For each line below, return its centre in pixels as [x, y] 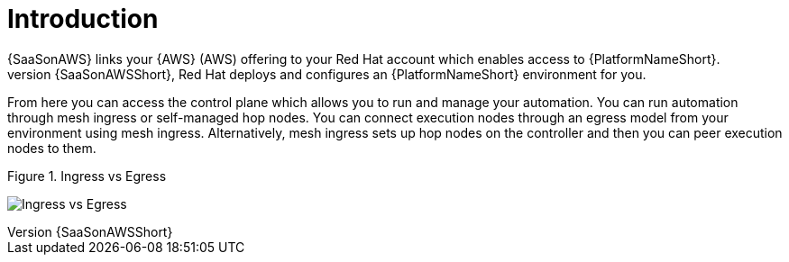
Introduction [83, 19]
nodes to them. [52, 148]
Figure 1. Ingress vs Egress [87, 176]
